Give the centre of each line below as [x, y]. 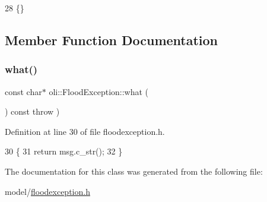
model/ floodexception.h [47, 191]
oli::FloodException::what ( [99, 91]
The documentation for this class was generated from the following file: [134, 171]
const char [23, 91]
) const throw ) [32, 111]
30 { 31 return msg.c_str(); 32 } [64, 151]
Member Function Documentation [112, 40]
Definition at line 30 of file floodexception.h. [85, 131]
